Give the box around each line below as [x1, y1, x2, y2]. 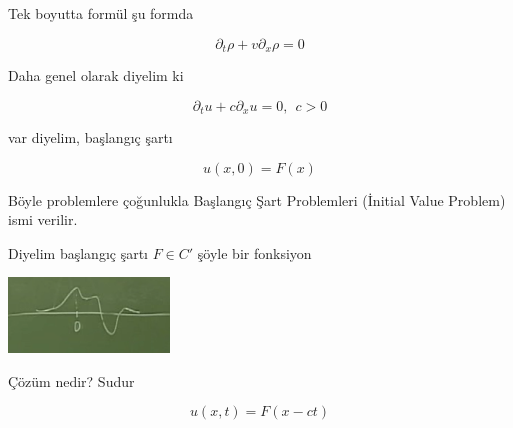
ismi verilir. [8, 209, 78, 230]
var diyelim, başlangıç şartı [8, 127, 173, 148]
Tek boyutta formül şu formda [8, 3, 194, 23]
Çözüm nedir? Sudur [8, 370, 135, 391]
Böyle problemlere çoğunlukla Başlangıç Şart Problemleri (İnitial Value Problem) [8, 189, 506, 210]
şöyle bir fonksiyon [197, 242, 312, 263]
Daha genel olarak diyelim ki [8, 65, 184, 86]
